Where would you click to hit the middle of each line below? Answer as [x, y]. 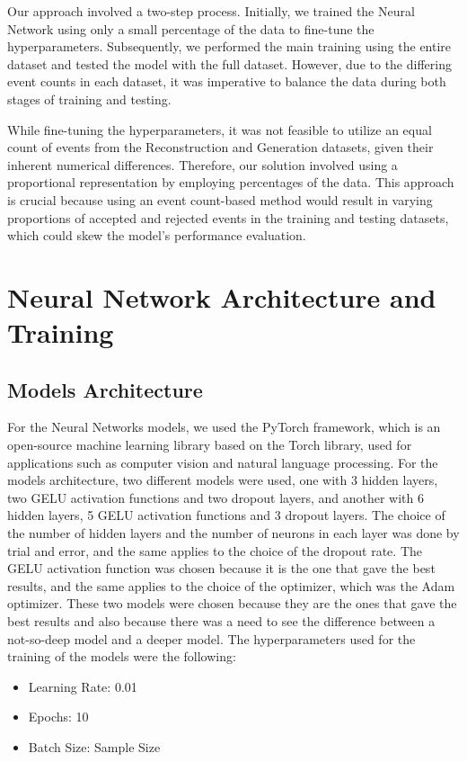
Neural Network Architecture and [222, 296]
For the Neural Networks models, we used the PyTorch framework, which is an [224, 427]
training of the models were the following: [122, 656]
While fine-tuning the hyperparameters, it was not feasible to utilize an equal [220, 129]
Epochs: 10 [58, 717]
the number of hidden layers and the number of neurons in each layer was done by [233, 533]
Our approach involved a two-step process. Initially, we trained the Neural [211, 11]
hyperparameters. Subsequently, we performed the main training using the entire [229, 46]
